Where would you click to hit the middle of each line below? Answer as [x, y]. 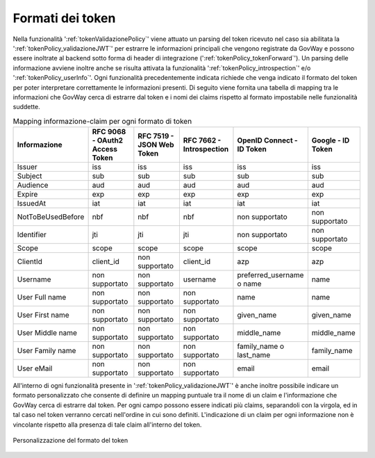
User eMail [35, 368]
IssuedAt [32, 204]
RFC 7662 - [202, 140]
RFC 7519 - [156, 136]
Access [105, 149]
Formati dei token [64, 18]
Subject [30, 176]
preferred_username [270, 275]
